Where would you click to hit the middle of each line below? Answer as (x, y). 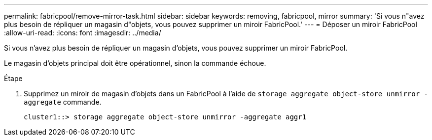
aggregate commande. (63, 102)
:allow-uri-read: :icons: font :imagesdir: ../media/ (83, 33)
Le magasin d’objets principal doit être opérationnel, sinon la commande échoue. (135, 63)
